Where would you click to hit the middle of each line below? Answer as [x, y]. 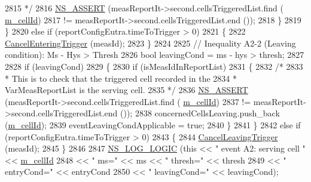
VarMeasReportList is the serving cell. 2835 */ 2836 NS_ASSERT [126, 90]
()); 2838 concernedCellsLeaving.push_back [200, 113]
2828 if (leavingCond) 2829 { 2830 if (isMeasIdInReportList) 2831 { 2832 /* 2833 [154, 66]
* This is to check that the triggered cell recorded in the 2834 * [121, 78]
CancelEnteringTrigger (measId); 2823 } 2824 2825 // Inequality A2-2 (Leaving [150, 43]
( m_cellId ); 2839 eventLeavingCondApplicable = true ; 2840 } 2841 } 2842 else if [153, 124]
